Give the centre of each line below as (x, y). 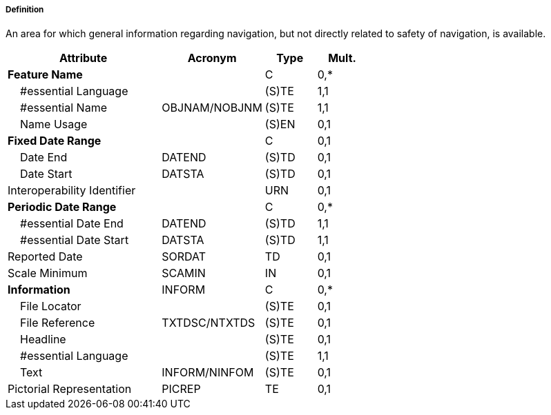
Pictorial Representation (70, 389)
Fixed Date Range (55, 141)
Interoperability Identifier (72, 191)
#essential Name (64, 108)
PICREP (181, 389)
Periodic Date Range (62, 207)
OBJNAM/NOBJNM (212, 108)
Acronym (212, 58)
